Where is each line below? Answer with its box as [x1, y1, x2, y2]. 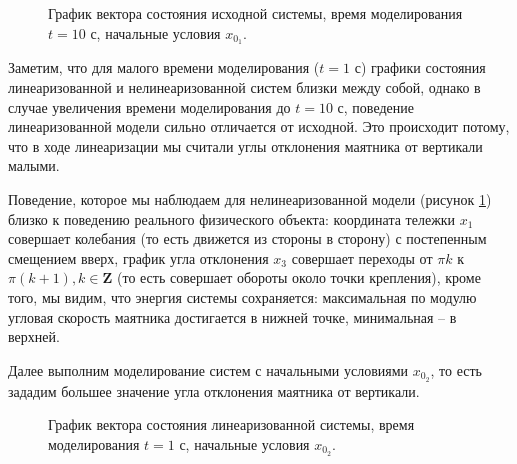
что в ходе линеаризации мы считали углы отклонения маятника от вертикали [8, 135, 483, 156]
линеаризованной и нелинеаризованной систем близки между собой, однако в [8, 77, 481, 98]
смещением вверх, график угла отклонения [8, 247, 269, 268]
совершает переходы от [291, 247, 433, 268]
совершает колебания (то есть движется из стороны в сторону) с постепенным [8, 228, 487, 249]
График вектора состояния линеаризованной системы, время [48, 414, 415, 435]
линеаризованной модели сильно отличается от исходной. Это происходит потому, [8, 116, 510, 137]
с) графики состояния [354, 57, 486, 78]
